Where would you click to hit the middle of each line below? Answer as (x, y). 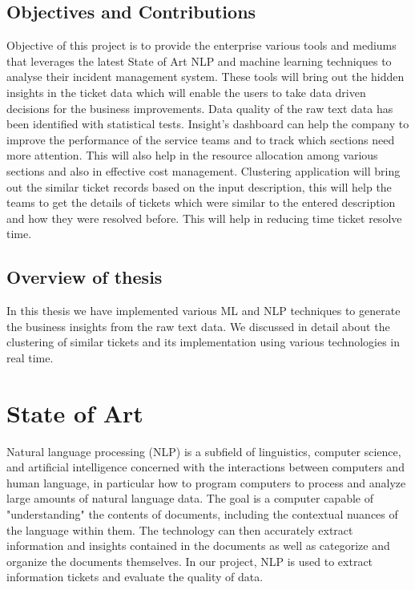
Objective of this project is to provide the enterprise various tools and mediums (201, 45)
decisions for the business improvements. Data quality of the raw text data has (200, 108)
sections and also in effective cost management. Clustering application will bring (203, 170)
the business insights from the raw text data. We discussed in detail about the (198, 326)
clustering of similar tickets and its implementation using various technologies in (203, 342)
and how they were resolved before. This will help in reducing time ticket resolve (204, 218)
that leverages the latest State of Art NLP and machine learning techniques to (199, 61)
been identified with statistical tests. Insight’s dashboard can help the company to (208, 124)
